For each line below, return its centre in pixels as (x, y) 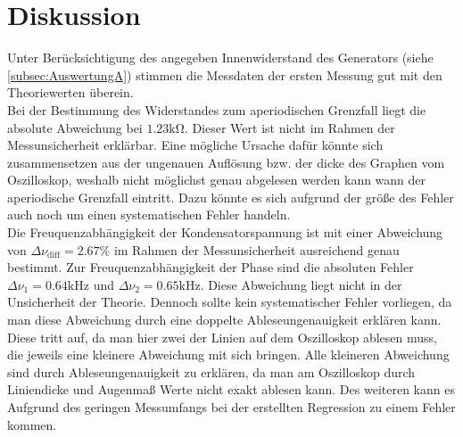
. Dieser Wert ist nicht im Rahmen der (289, 127)
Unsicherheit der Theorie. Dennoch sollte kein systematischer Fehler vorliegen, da (230, 302)
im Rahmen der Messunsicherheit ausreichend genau (256, 249)
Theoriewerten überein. (70, 92)
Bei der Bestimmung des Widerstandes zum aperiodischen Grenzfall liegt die (217, 109)
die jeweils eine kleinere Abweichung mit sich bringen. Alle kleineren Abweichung (228, 355)
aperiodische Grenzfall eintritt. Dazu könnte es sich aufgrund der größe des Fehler (231, 197)
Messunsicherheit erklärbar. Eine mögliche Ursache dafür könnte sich (195, 145)
